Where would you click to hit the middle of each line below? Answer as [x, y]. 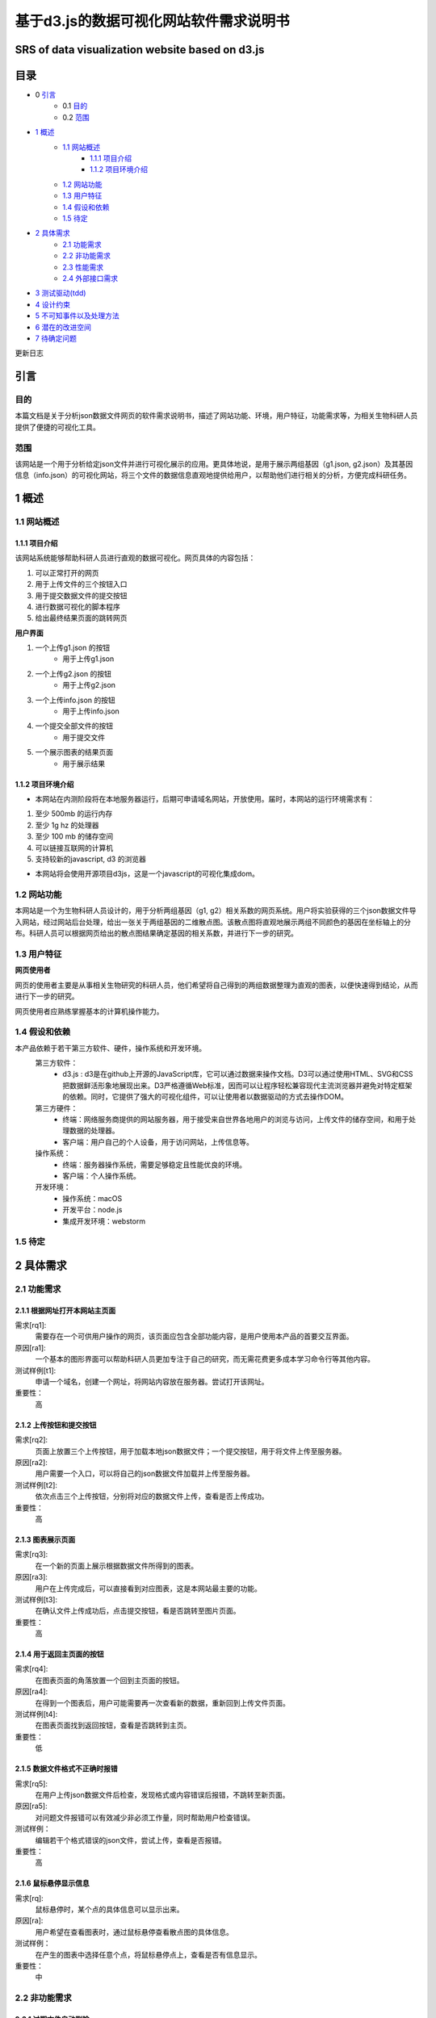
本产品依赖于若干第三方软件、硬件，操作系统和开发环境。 [110, 1048]
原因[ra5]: [31, 1806]
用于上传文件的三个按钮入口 [81, 584]
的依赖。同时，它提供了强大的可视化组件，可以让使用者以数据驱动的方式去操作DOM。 [205, 1097]
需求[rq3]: [31, 1555]
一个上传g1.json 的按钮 [73, 648]
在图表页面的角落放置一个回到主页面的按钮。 [109, 1680]
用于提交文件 [84, 737]
